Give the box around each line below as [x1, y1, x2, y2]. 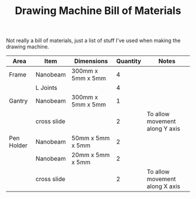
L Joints [36, 84, 57, 92]
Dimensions [73, 57, 108, 65]
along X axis [146, 182, 181, 190]
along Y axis [146, 124, 181, 133]
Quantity [116, 57, 142, 65]
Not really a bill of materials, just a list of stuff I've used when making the [6, 37, 181, 44]
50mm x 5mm [71, 134, 110, 143]
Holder [9, 141, 28, 150]
